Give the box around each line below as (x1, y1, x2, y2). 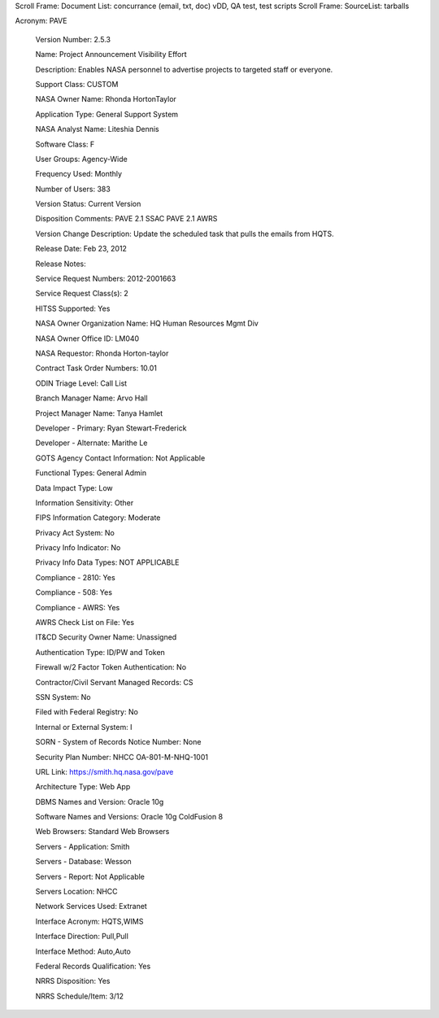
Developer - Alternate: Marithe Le (35, 438, 148, 448)
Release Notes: (35, 259, 86, 269)
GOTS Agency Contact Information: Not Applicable (35, 452, 206, 463)
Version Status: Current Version (35, 199, 141, 209)
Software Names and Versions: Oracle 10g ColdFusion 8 (35, 812, 224, 822)
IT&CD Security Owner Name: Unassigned (35, 632, 177, 642)
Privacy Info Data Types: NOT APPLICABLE (35, 557, 180, 567)
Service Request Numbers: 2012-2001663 (35, 273, 176, 284)
